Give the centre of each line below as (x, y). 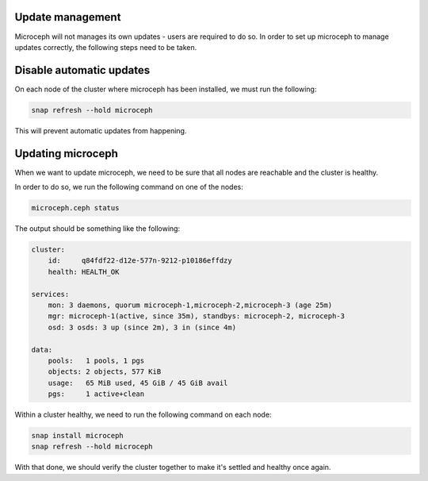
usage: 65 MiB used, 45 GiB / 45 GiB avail (138, 383)
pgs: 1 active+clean (96, 394)
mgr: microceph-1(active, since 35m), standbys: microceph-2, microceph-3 (196, 316)
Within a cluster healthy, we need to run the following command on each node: (143, 415)
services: (50, 294)
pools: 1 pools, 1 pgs (96, 360)
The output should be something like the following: (97, 229)
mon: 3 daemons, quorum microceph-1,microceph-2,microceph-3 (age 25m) (190, 305)
